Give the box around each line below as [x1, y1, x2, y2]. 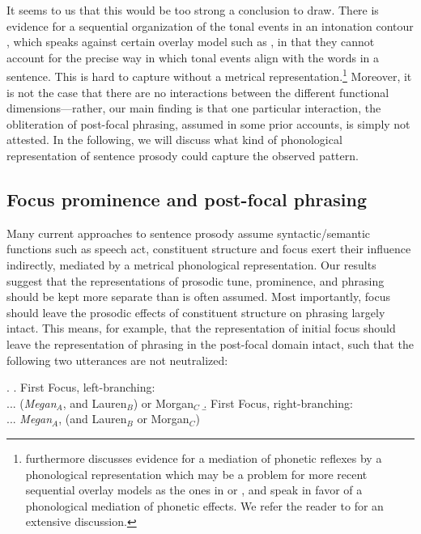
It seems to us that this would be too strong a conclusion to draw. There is [6, 2, 379, 18]
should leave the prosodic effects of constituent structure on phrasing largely [6, 303, 385, 320]
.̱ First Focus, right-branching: [203, 394, 353, 411]
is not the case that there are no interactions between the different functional [6, 83, 389, 100]
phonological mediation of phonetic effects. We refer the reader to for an [25, 497, 384, 514]
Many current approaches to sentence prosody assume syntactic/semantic [6, 224, 371, 241]
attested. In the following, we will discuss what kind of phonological [6, 131, 342, 148]
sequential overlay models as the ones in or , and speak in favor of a [25, 481, 363, 498]
